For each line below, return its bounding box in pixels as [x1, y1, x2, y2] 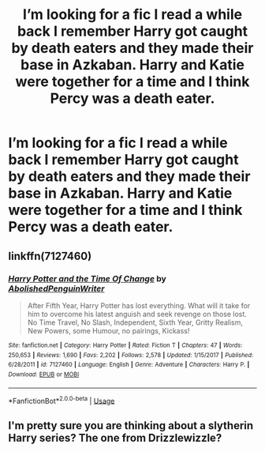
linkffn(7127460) [8, 249, 92, 262]
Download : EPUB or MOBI [8, 370, 80, 379]
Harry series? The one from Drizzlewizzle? [8, 431, 222, 444]
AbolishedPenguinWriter [8, 283, 105, 294]
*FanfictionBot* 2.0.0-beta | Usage [8, 394, 115, 405]
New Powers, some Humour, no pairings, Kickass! [27, 326, 190, 335]
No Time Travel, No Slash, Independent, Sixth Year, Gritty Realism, [27, 318, 243, 327]
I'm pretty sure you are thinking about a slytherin [8, 419, 254, 432]
